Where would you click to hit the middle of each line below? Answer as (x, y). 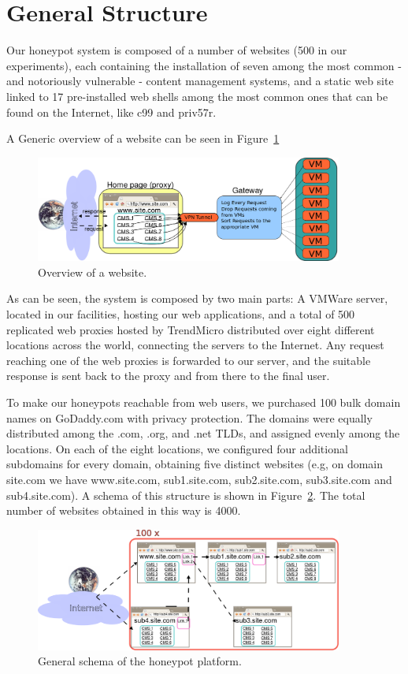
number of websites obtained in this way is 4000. (124, 510)
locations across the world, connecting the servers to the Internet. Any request (195, 345)
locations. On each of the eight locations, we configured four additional (177, 448)
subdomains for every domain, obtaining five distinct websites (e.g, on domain (195, 464)
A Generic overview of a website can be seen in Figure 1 (143, 138)
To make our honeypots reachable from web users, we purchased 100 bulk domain (204, 402)
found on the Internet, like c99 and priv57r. (111, 112)
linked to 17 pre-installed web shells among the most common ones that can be (197, 96)
